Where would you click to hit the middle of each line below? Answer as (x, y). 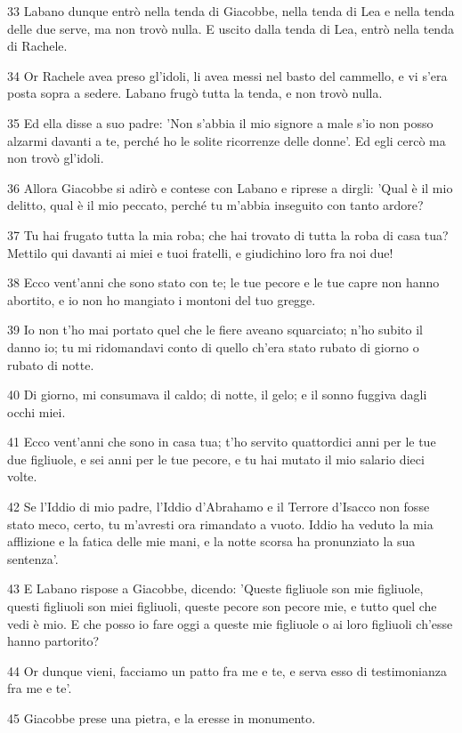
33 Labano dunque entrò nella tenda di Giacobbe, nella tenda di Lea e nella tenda (231, 11)
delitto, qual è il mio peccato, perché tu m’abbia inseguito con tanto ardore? (215, 205)
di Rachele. (37, 46)
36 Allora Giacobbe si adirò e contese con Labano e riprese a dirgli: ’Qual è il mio (230, 187)
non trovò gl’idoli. (56, 158)
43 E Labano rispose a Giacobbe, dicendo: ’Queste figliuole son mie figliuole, (215, 588)
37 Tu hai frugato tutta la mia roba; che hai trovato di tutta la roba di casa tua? (228, 234)
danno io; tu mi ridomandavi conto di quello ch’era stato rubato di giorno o (213, 346)
